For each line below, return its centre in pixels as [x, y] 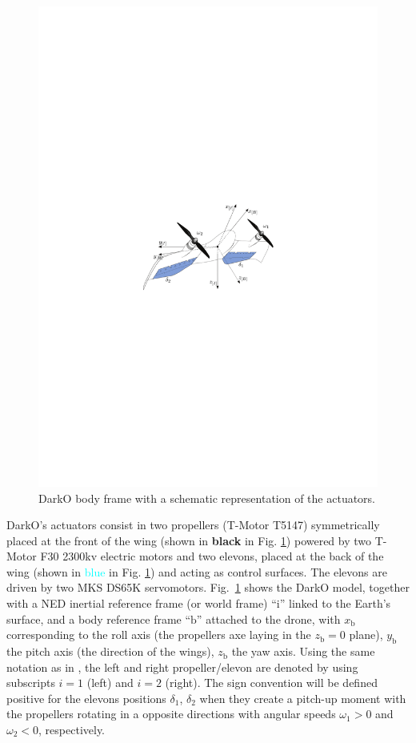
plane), [366, 635]
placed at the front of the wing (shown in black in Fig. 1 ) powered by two [189, 540]
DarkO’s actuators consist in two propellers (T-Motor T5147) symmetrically [193, 525]
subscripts [31, 683]
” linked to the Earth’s [335, 603]
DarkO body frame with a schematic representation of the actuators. [207, 498]
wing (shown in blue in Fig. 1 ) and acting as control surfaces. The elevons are [197, 571]
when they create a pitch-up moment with [303, 698]
